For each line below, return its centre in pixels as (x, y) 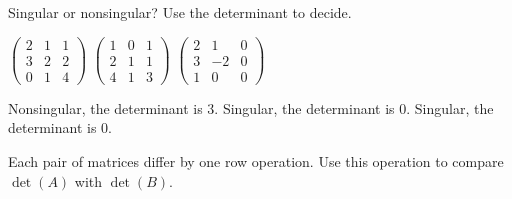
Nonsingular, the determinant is (105, 107)
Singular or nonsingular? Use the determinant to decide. (180, 12)
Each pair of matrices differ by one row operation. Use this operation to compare (256, 160)
